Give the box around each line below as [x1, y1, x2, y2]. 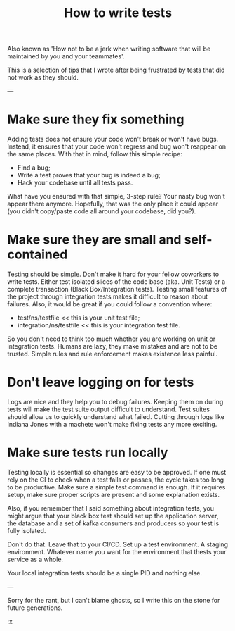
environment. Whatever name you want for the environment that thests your [7, 547, 227, 556]
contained [7, 246, 68, 263]
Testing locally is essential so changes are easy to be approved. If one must [7, 468, 227, 476]
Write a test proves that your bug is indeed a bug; [17, 171, 161, 180]
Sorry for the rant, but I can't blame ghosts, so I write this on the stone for [7, 596, 220, 604]
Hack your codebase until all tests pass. [17, 178, 133, 187]
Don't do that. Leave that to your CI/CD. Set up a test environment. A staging [7, 540, 228, 549]
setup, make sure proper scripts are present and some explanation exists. [7, 490, 220, 499]
